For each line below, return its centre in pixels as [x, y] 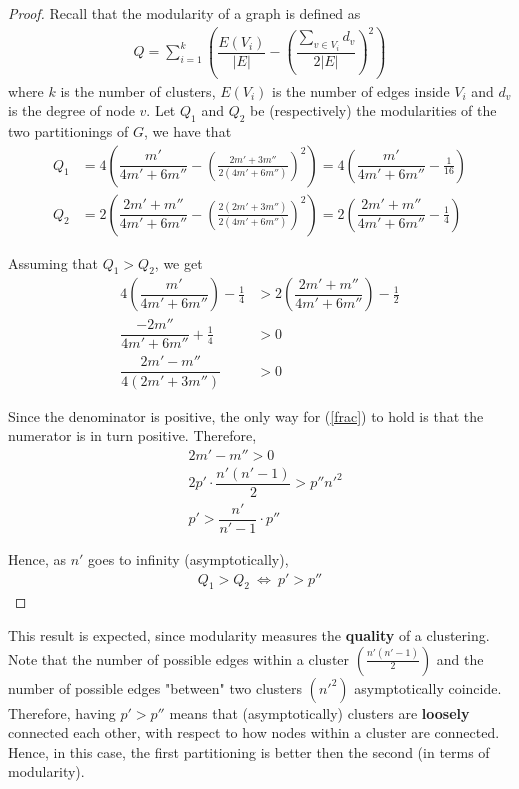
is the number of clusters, [138, 90]
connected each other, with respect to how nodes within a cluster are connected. [254, 732]
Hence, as [37, 558]
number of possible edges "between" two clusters [155, 687]
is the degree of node [71, 110]
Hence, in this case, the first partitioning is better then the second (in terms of [249, 751]
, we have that [187, 130]
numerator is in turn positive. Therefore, [132, 435]
